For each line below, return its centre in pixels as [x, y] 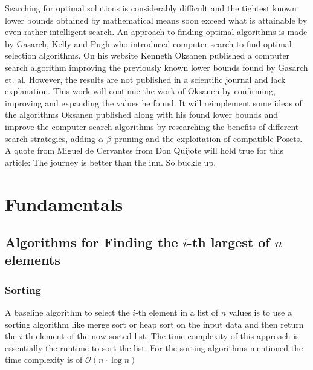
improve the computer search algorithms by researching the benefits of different [152, 126]
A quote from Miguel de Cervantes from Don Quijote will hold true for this [144, 150]
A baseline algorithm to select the [67, 312]
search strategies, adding [50, 138]
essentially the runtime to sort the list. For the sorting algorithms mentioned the [154, 347]
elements [33, 260]
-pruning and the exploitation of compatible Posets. [207, 138]
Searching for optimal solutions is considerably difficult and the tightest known [151, 8]
